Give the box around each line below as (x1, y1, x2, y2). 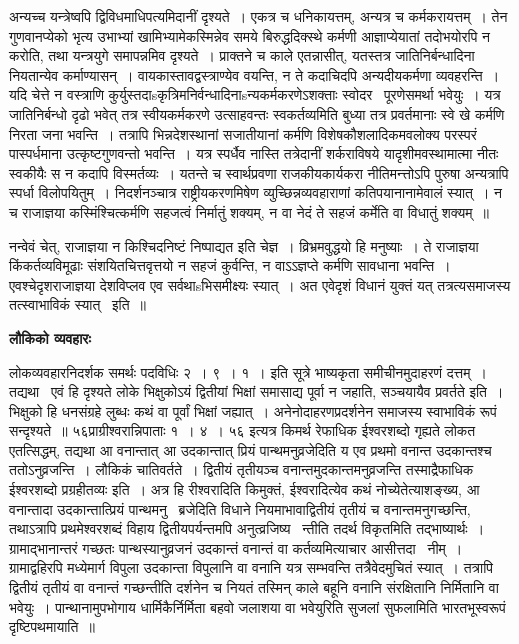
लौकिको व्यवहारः (9, 327, 91, 348)
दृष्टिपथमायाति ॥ (9, 616, 95, 637)
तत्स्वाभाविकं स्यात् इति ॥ (9, 294, 147, 315)
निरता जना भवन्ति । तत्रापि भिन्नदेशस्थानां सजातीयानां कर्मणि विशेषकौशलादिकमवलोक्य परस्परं (9, 123, 477, 144)
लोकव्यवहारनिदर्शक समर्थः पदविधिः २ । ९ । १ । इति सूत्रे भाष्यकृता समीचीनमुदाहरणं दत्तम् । (9, 361, 487, 382)
